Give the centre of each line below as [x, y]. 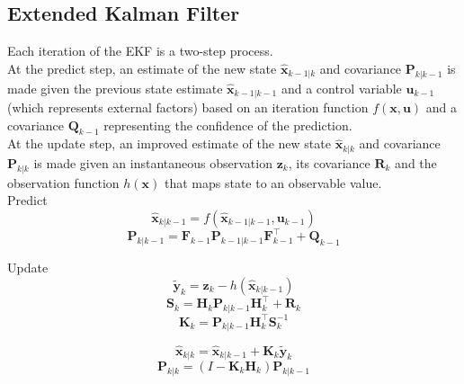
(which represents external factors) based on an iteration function [188, 107]
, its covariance [329, 162]
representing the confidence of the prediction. [228, 125]
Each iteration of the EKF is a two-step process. [140, 51]
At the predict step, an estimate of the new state [142, 68]
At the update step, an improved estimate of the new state [169, 143]
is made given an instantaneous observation [153, 162]
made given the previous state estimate [115, 88]
